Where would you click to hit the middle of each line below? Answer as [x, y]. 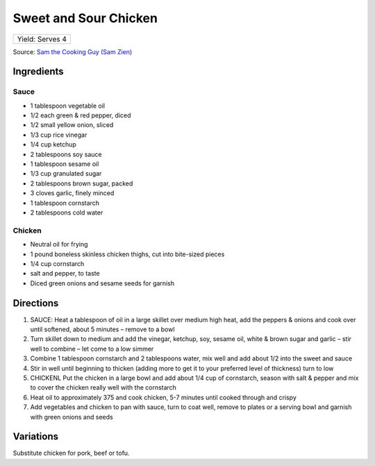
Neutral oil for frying [59, 244]
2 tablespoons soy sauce [66, 154]
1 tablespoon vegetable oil [68, 106]
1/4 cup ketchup [53, 144]
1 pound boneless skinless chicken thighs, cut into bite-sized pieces [127, 254]
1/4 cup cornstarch [57, 263]
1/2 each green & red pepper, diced [81, 115]
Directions [36, 303]
